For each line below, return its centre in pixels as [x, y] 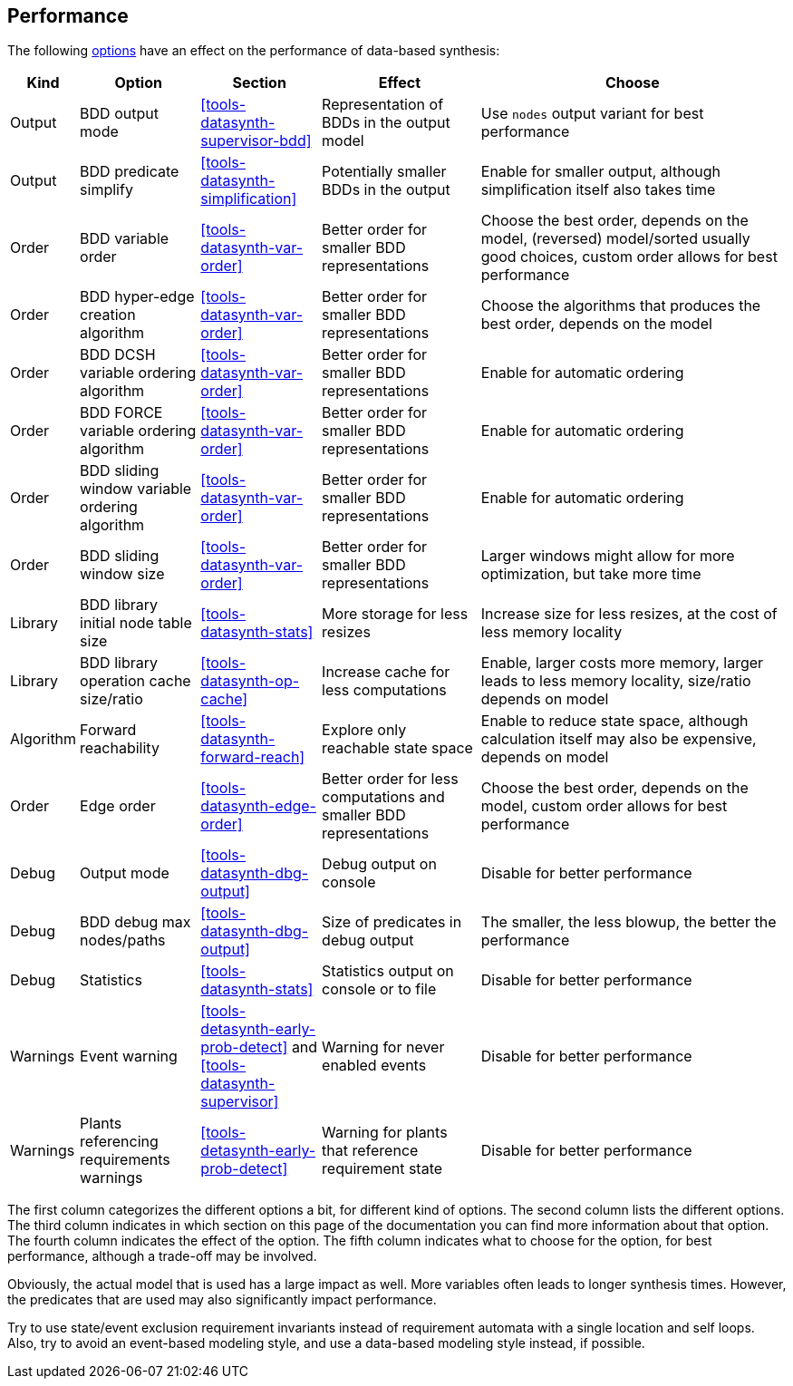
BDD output [119, 114]
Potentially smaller [384, 172]
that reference [370, 1151]
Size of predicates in [392, 922]
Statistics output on [388, 971]
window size [122, 574]
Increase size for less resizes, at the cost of [629, 614]
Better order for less [390, 779]
